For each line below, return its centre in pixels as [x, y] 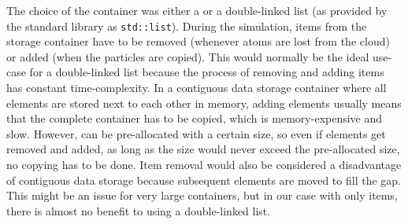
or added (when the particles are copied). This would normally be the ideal [188, 56]
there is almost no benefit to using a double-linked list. [139, 210]
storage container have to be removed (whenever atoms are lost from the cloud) [198, 41]
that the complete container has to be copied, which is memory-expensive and [195, 118]
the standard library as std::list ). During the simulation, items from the [187, 26]
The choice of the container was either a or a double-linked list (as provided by [197, 10]
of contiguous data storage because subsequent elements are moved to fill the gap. [204, 180]
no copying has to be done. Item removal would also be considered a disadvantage [204, 164]
